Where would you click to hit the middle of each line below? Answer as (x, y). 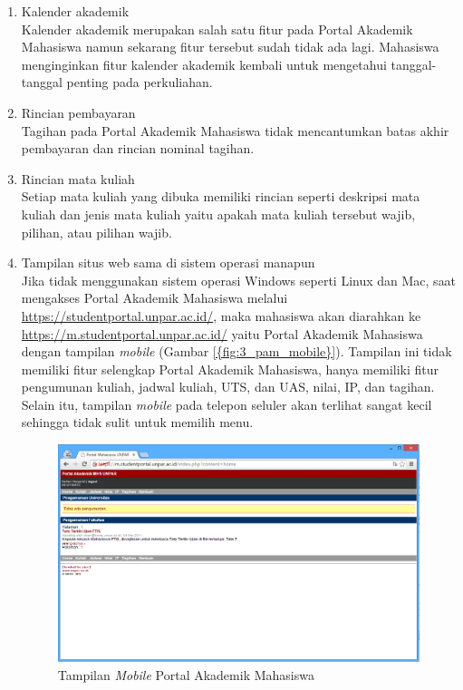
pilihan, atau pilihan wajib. (96, 232)
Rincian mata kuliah (78, 178)
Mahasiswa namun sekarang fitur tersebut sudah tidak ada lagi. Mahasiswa (230, 47)
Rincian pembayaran (78, 112)
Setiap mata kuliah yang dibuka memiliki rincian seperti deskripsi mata (221, 196)
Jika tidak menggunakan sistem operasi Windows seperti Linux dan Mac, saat (239, 280)
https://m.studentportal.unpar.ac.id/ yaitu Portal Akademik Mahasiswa (222, 333)
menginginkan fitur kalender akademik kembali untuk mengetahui (204, 64)
